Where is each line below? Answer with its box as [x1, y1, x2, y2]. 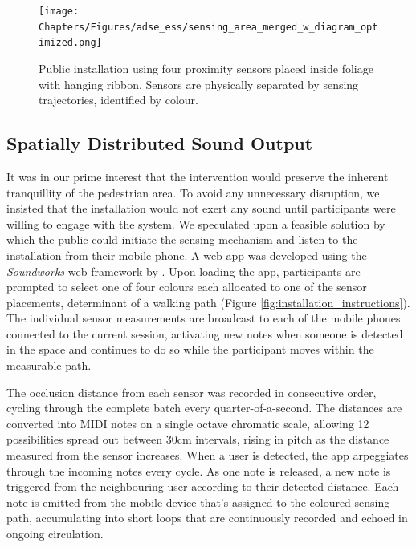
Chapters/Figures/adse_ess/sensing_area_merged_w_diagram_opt [39, 21, 378, 33]
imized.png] [39, 37, 102, 49]
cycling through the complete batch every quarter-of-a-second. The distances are [6, 399, 402, 416]
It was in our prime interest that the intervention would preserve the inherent [6, 168, 389, 184]
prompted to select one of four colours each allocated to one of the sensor [6, 278, 367, 295]
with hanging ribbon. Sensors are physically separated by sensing [39, 75, 359, 92]
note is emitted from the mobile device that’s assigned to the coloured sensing [6, 493, 390, 510]
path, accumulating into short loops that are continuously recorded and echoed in [6, 509, 408, 526]
